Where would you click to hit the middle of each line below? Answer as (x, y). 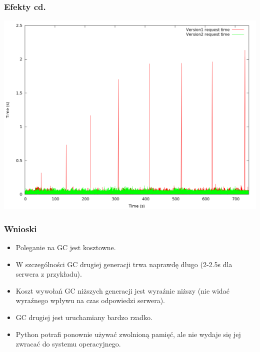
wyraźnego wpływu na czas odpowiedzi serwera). (90, 300)
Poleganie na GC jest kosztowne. (66, 247)
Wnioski (20, 228)
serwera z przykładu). (49, 274)
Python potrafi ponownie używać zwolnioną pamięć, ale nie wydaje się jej (128, 334)
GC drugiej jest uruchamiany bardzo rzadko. (84, 317)
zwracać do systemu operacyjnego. (68, 344)
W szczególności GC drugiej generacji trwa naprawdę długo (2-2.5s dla (124, 264)
